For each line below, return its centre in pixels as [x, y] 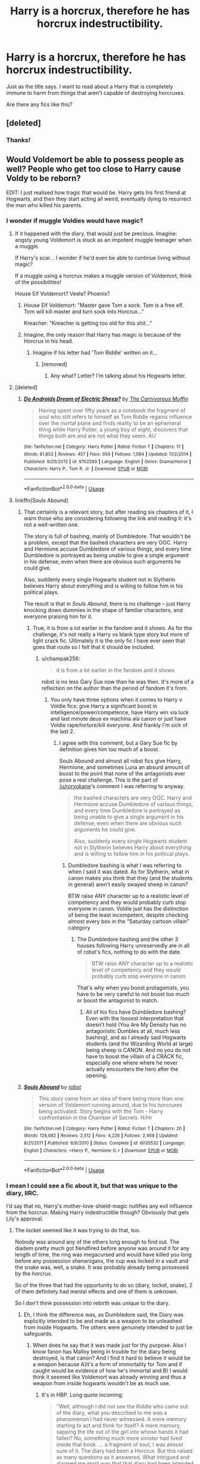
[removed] [54, 364]
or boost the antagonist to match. [118, 1000]
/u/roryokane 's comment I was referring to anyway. [122, 786]
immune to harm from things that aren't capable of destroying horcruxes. [96, 93]
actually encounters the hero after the [132, 1069]
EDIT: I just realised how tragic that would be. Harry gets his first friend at [96, 193]
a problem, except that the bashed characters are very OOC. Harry [105, 542]
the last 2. [62, 731]
